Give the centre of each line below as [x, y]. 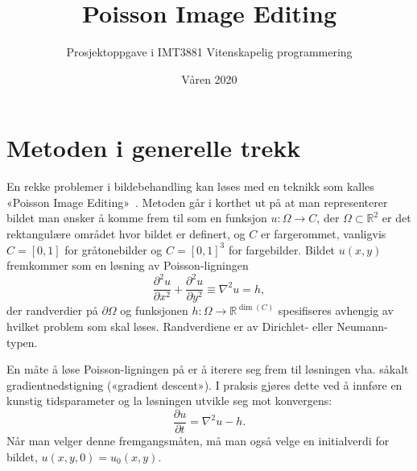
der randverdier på [52, 310]
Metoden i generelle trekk [154, 148]
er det [396, 218]
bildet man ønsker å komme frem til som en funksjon [137, 218]
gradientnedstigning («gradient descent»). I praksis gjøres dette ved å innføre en [204, 384]
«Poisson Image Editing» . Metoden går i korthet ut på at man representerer [197, 202]
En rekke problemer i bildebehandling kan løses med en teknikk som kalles [190, 186]
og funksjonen [154, 310]
